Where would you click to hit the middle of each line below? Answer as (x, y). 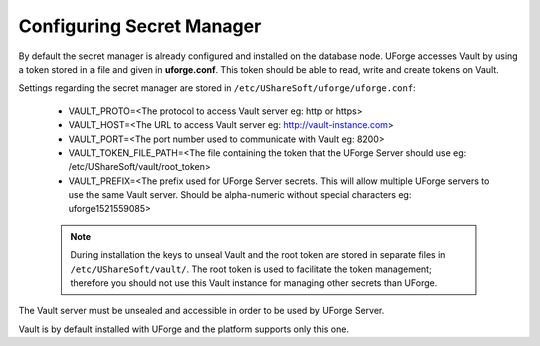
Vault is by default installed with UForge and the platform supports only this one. (184, 329)
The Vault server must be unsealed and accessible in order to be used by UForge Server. (201, 311)
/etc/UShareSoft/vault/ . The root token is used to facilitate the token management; (251, 269)
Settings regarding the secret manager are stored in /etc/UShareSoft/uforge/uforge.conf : (217, 88)
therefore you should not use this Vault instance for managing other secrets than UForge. (254, 283)
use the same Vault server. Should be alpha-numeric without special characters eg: (240, 195)
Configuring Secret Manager (140, 26)
